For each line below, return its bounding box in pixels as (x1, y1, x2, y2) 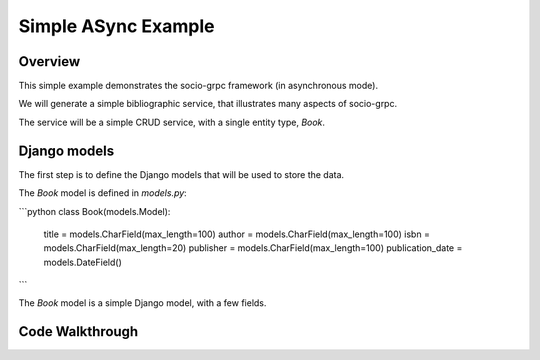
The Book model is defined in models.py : (18, 187, 187, 199)
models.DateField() (43, 256, 122, 268)
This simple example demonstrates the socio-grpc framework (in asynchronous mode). (18, 80, 379, 92)
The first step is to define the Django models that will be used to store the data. (18, 168, 345, 180)
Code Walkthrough (18, 323, 139, 340)
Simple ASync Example (18, 15, 215, 37)
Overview (18, 53, 81, 70)
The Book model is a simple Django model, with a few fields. (18, 297, 267, 309)
